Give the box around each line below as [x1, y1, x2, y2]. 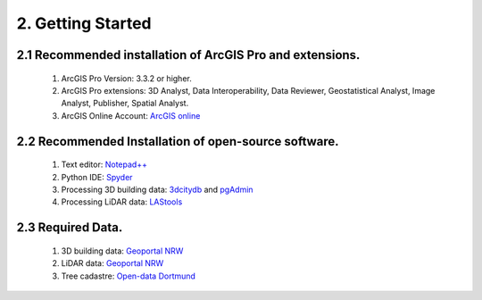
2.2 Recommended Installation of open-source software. [16, 134, 339, 149]
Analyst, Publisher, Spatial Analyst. [61, 98, 189, 109]
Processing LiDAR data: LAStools [61, 196, 183, 207]
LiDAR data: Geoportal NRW [61, 258, 164, 269]
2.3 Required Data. [16, 220, 123, 236]
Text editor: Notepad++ [61, 159, 147, 170]
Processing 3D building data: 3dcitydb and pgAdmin [61, 184, 253, 195]
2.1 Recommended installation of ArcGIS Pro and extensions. [16, 47, 361, 62]
